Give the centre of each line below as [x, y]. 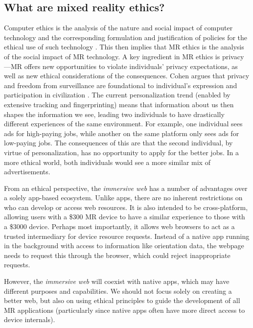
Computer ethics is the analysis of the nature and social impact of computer [118, 28]
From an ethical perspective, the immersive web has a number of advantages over [126, 188]
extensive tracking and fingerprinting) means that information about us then [119, 104]
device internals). [30, 319]
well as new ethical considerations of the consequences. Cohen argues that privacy [127, 76]
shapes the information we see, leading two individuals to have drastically [114, 114]
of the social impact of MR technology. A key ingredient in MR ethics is [112, 56]
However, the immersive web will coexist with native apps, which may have [117, 281]
